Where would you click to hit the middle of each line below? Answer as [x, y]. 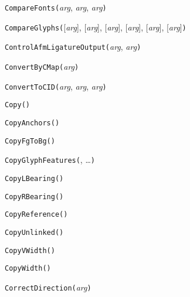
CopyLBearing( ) [34, 178]
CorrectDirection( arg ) [48, 287]
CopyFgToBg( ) [30, 141]
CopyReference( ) [36, 215]
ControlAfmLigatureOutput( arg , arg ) [73, 47]
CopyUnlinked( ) [34, 232]
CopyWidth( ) [28, 269]
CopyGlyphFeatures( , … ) [50, 160]
